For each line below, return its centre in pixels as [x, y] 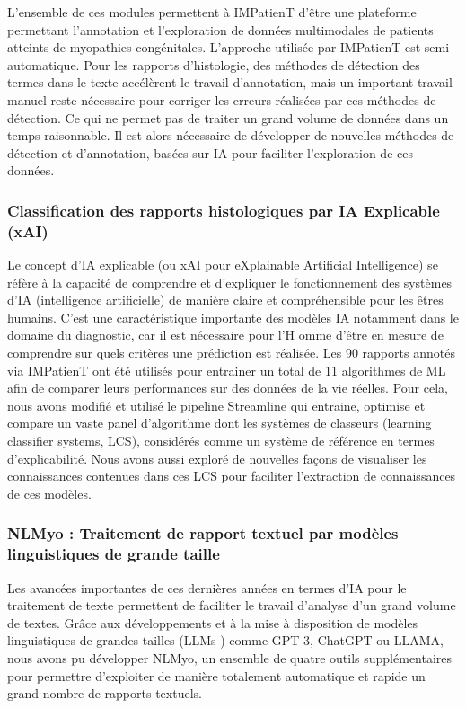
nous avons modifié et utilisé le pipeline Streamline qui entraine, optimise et [216, 405]
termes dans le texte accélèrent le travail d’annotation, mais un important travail [230, 82]
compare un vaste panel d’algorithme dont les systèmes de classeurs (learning [220, 423]
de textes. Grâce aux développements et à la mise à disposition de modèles [213, 622]
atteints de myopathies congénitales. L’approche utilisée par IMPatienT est [214, 47]
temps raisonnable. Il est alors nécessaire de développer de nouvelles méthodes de [231, 135]
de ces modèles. [49, 493]
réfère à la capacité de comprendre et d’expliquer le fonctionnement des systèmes [230, 282]
